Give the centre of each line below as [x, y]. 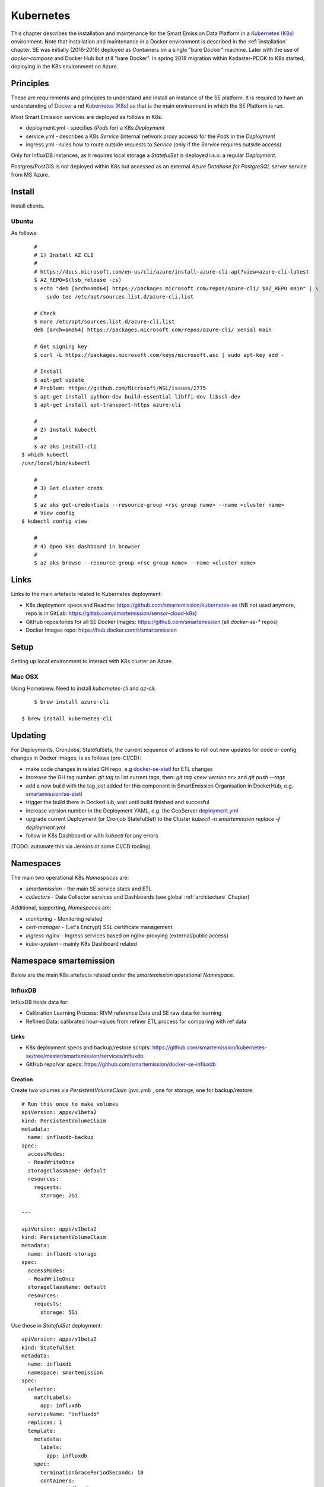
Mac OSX [25, 676]
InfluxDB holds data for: [40, 1002]
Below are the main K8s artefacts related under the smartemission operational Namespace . [123, 975]
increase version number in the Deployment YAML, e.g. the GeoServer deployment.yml [132, 810]
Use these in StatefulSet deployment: [57, 1325]
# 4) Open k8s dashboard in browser [87, 546]
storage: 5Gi [59, 1312]
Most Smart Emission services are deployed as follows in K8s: [87, 117]
